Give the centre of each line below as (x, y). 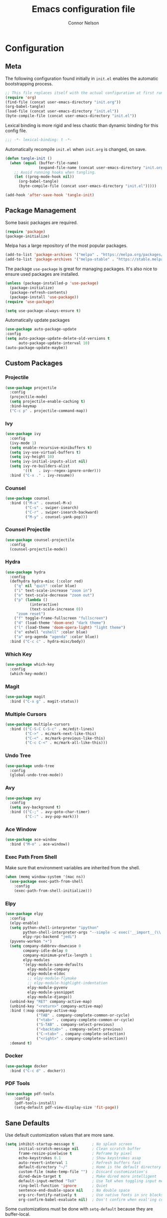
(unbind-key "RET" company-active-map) (51, 1001)
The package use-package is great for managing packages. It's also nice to (81, 269)
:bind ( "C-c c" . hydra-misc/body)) (47, 641)
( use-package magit (25, 696)
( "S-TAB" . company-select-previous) (75, 1025)
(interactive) (44, 605)
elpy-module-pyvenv (47, 988)
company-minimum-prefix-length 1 (58, 955)
